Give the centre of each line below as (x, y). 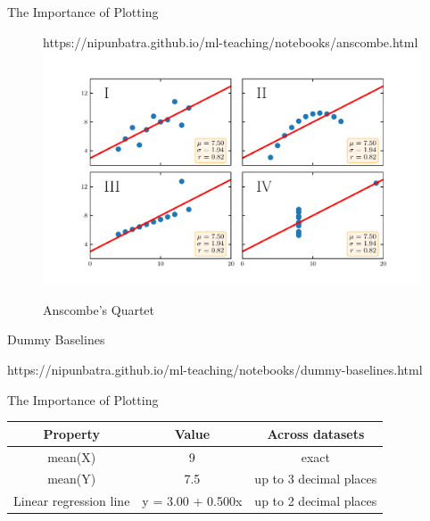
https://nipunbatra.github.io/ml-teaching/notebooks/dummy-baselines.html (215, 370)
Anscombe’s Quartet (99, 309)
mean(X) (72, 456)
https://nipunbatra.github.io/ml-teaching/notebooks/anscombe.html (231, 41)
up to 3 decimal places (316, 479)
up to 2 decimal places (316, 501)
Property (71, 433)
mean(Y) (72, 479)
